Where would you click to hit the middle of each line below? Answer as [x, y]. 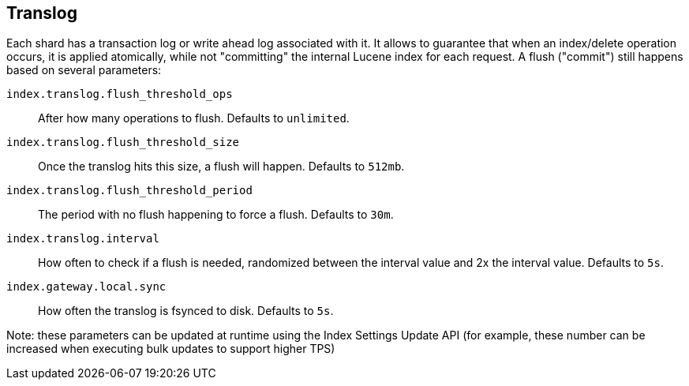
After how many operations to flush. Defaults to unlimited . [194, 118]
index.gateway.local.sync [86, 287]
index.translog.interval [83, 239]
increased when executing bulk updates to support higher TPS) [171, 349]
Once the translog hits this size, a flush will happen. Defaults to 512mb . [221, 167]
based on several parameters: [84, 70]
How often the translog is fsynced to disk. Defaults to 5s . [186, 311]
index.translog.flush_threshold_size [123, 142]
